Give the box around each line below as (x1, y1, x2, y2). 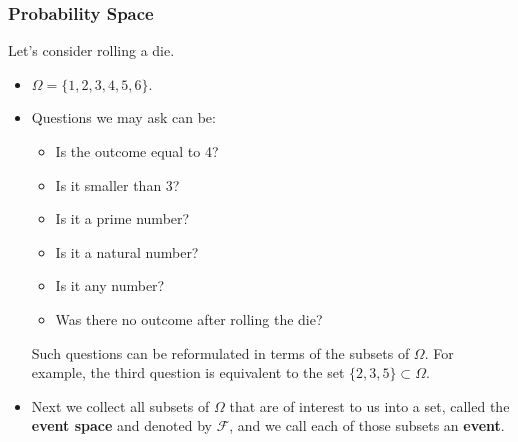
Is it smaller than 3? (55, 174, 180, 195)
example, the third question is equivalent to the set (31, 362, 345, 383)
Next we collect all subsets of (31, 395, 210, 416)
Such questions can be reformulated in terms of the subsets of (31, 342, 410, 363)
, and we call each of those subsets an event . (229, 415, 505, 436)
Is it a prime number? (55, 208, 190, 229)
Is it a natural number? (55, 241, 199, 262)
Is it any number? (55, 275, 165, 296)
